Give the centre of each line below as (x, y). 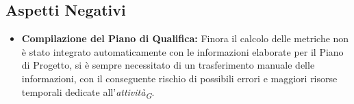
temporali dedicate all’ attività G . (88, 92)
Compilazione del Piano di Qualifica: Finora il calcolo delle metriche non (185, 38)
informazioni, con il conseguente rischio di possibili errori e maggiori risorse (179, 78)
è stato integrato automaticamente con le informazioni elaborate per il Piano (182, 51)
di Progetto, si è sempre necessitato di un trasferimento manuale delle (168, 65)
